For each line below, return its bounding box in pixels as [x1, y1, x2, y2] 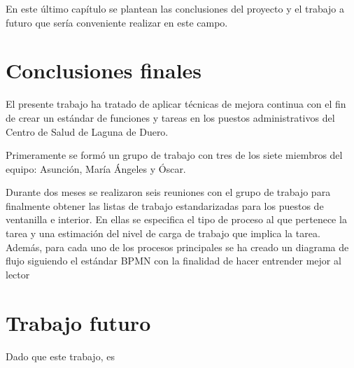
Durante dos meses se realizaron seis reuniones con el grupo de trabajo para [6, 185, 331, 199]
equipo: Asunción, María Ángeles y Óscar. [6, 161, 186, 176]
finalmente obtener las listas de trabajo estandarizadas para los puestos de [6, 198, 324, 213]
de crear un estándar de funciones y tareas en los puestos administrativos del [6, 110, 335, 125]
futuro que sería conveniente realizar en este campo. [6, 15, 228, 29]
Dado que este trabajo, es [6, 348, 115, 363]
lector [6, 267, 30, 281]
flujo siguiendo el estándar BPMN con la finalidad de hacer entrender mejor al [6, 253, 341, 268]
